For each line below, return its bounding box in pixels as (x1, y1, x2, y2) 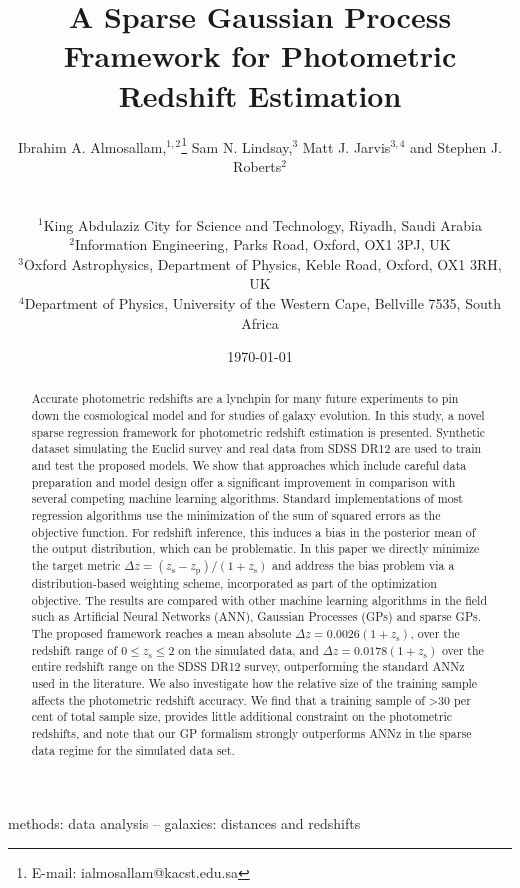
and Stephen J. (410, 136, 503, 157)
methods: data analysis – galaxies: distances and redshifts (8, 813, 361, 834)
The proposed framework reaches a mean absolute (31, 625, 292, 642)
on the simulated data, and (178, 641, 319, 658)
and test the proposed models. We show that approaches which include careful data (31, 457, 467, 474)
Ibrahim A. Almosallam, (17, 136, 167, 157)
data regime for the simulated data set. (31, 741, 235, 758)
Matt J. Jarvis (302, 136, 391, 157)
